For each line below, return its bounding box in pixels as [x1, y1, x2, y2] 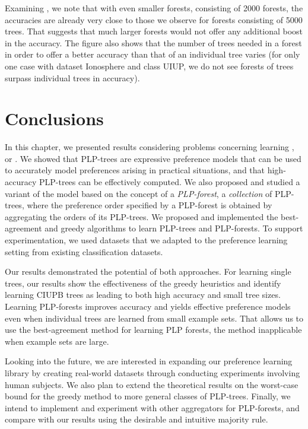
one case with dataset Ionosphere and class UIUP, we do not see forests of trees [5, 59, 294, 72]
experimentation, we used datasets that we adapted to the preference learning [5, 234, 288, 246]
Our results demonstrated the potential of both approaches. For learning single [5, 265, 291, 278]
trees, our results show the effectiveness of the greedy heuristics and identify [5, 277, 281, 289]
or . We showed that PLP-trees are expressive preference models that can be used [5, 152, 301, 164]
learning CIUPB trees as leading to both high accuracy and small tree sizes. [5, 288, 281, 301]
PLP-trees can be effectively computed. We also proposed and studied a [39, 176, 300, 188]
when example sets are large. [5, 335, 109, 347]
